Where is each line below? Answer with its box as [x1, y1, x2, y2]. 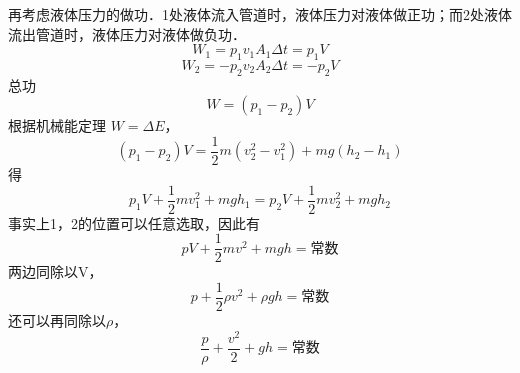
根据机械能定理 [8, 115, 106, 136]
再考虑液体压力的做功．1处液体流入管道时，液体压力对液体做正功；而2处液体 [8, 4, 512, 24]
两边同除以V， [8, 261, 103, 282]
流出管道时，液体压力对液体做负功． [8, 23, 246, 44]
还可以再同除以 [8, 310, 106, 330]
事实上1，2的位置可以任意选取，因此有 [8, 212, 260, 233]
